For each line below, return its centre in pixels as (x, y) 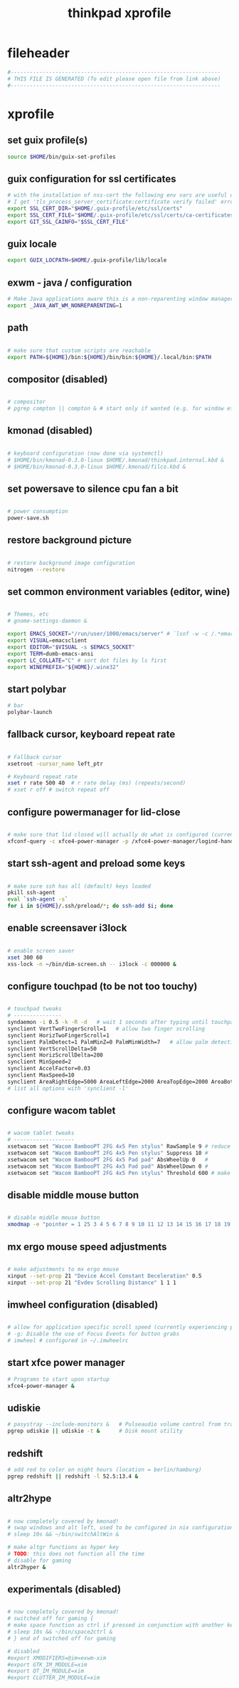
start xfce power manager (66, 1363)
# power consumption (38, 512)
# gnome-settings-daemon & (47, 621)
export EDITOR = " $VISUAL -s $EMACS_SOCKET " (71, 647)
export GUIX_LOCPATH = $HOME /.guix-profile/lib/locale (87, 260)
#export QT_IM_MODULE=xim (46, 1671)
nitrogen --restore (36, 569)
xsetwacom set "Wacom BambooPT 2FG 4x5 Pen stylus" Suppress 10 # (108, 1153)
